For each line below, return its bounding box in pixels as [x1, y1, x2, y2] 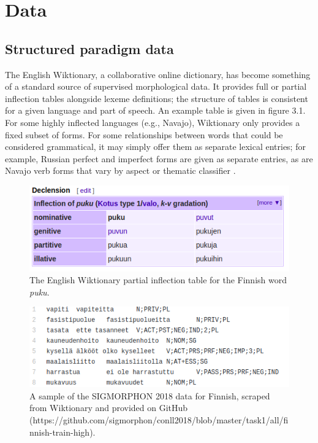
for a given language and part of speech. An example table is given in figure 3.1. [5, 104, 306, 117]
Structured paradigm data [5, 39, 174, 58]
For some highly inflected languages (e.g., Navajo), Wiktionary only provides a [5, 116, 300, 128]
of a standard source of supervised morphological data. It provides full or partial [5, 80, 307, 93]
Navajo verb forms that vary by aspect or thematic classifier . [5, 164, 236, 177]
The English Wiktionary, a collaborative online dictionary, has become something [5, 68, 311, 80]
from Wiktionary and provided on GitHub [29, 401, 188, 414]
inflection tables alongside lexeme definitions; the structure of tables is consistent [5, 92, 308, 104]
